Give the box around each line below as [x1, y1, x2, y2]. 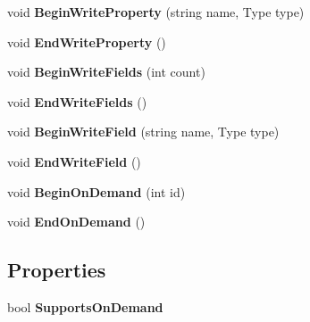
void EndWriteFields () [7, 92, 147, 111]
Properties [7, 256, 106, 284]
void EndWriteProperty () [7, 32, 166, 51]
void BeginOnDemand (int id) [7, 182, 186, 201]
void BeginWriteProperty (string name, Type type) [7, 3, 305, 21]
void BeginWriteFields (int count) [7, 62, 205, 81]
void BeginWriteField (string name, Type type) [7, 122, 280, 141]
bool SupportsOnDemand [7, 297, 163, 316]
